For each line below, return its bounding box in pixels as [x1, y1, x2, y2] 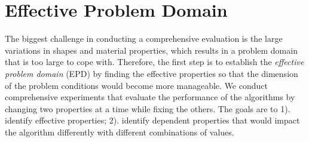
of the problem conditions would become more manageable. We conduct [5, 79, 268, 91]
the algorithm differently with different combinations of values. [5, 125, 234, 138]
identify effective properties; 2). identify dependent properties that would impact [5, 114, 300, 126]
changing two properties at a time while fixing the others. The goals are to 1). [5, 102, 290, 115]
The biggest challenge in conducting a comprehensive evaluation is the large [5, 32, 283, 45]
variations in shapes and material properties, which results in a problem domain [5, 44, 298, 56]
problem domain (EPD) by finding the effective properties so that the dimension [5, 67, 298, 79]
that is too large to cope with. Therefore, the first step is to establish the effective [5, 55, 304, 68]
